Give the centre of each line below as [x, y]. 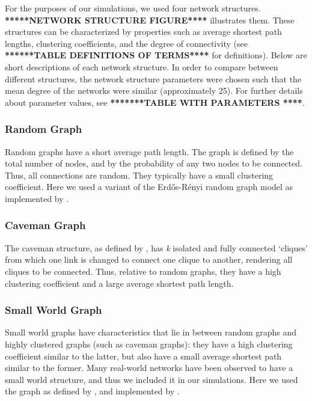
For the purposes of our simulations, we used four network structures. [133, 8]
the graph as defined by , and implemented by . [92, 391]
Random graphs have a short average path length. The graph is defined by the [149, 151]
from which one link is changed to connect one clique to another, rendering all [149, 259]
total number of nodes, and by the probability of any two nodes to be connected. [154, 163]
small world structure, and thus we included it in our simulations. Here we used [151, 379]
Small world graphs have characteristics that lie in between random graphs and [151, 332]
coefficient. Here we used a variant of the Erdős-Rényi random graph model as [149, 187]
